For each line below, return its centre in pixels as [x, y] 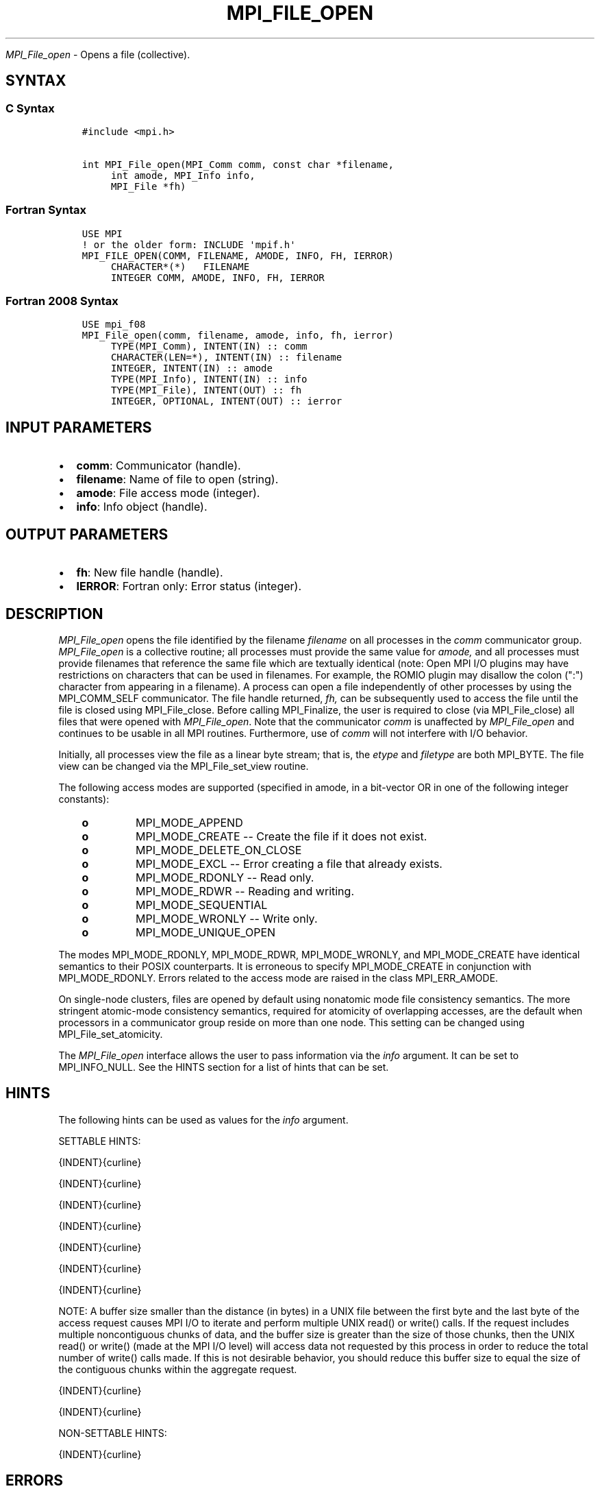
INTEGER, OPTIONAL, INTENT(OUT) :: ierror [226, 401]
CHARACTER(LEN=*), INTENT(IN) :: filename [226, 357]
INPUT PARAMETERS [79, 427]
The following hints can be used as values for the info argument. [203, 1119]
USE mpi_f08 [114, 325]
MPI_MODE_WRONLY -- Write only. [227, 919]
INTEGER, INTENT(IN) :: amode [191, 368]
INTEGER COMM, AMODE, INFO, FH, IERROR [217, 277]
